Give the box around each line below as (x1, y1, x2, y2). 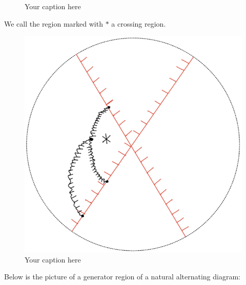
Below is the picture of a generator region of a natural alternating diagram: (4, 271, 241, 282)
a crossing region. (111, 18, 166, 29)
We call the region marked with (4, 18, 103, 29)
